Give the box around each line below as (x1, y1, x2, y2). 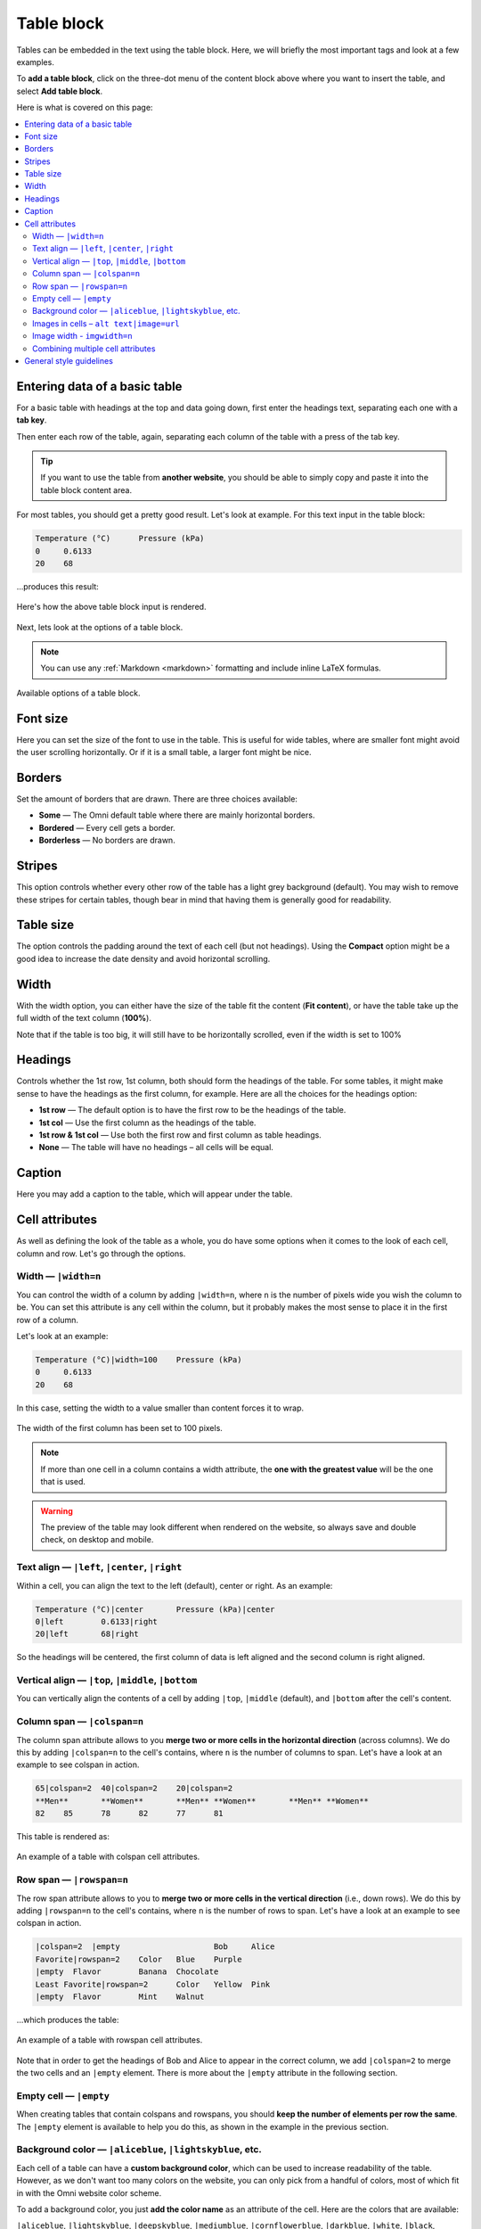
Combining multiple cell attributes (32, 343, 156, 354)
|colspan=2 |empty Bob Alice (35, 1942, 275, 1952)
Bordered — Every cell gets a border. (38, 822, 175, 833)
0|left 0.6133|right (35, 1616, 158, 1626)
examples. (16, 56, 55, 67)
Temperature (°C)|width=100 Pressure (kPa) (35, 1354, 242, 1364)
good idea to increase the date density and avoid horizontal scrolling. (16, 953, 271, 964)
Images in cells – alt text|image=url (32, 317, 180, 329)
